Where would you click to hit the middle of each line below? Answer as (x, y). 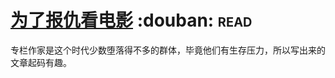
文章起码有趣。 (41, 62)
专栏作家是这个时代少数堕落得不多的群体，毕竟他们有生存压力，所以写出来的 (168, 50)
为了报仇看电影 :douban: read (131, 20)
